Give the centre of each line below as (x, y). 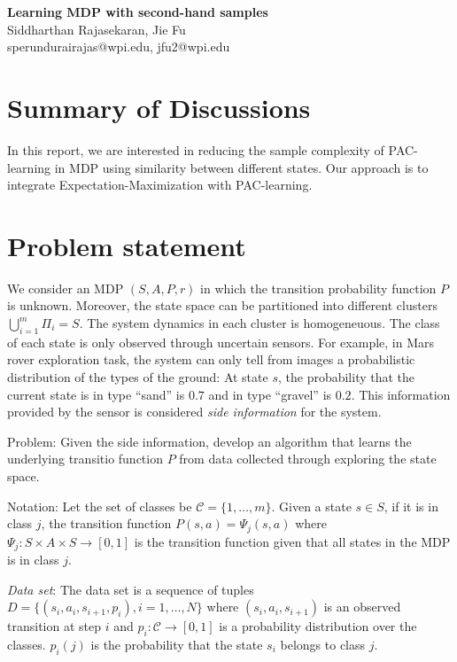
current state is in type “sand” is (96, 394)
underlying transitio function (85, 459)
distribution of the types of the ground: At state (138, 376)
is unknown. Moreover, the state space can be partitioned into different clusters (222, 305)
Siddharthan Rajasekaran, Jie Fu (97, 29)
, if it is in (411, 506)
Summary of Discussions (159, 107)
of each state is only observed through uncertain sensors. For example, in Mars (221, 342)
